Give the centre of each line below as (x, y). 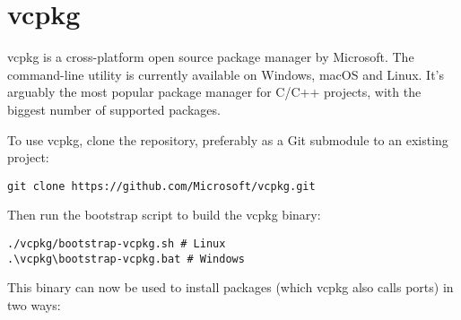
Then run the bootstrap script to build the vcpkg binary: (164, 215)
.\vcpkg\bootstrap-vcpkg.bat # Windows (126, 259)
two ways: (34, 304)
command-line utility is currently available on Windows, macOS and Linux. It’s (226, 74)
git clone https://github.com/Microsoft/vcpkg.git (161, 186)
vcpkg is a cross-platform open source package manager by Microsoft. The (211, 57)
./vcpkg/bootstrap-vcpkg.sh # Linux (117, 243)
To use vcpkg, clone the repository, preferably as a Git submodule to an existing (228, 139)
